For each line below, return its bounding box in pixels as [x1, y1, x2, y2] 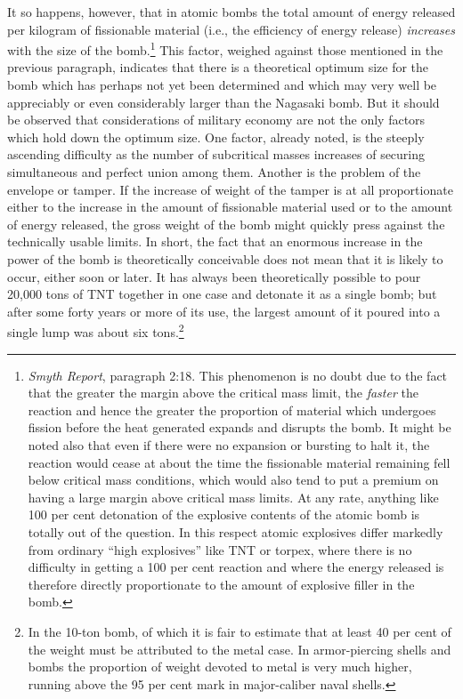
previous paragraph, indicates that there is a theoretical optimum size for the [7, 58, 429, 76]
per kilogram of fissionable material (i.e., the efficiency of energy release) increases [7, 20, 455, 38]
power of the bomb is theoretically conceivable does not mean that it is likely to [7, 249, 443, 268]
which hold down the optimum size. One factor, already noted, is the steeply [7, 127, 425, 146]
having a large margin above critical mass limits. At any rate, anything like [28, 487, 439, 506]
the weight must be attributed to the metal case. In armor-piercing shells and [28, 639, 451, 658]
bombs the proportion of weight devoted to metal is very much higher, [28, 657, 412, 676]
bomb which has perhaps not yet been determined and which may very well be [7, 76, 437, 94]
